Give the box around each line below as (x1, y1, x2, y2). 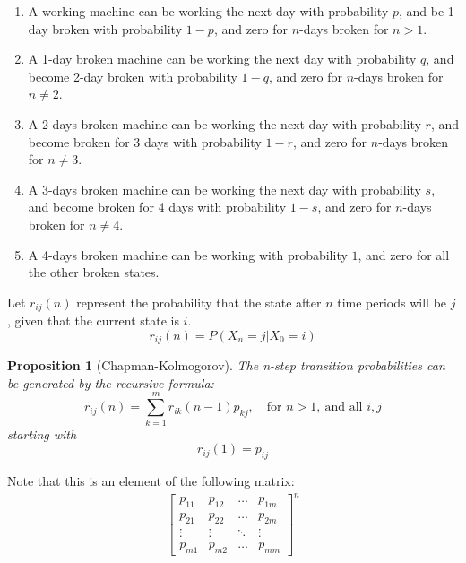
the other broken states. (28, 263, 160, 281)
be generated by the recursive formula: (7, 373, 214, 392)
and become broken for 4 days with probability (28, 197, 287, 216)
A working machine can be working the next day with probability (28, 2, 389, 20)
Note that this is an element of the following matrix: (7, 471, 295, 489)
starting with (7, 424, 77, 443)
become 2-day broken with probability (28, 66, 237, 85)
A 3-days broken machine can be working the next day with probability (28, 179, 421, 198)
